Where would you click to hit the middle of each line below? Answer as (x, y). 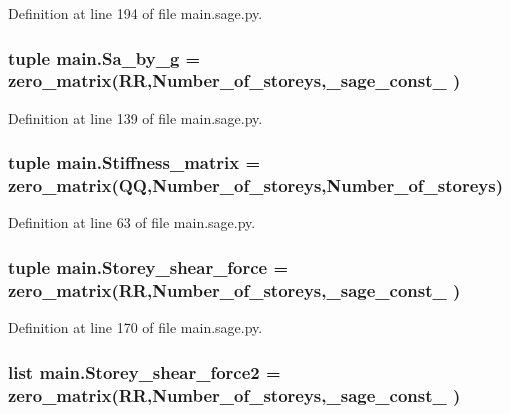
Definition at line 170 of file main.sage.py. (135, 327)
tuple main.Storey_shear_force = (148, 266)
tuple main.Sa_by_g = (104, 57)
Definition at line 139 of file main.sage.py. (135, 117)
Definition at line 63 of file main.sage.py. (132, 222)
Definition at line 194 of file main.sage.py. (135, 13)
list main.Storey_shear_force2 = (144, 371)
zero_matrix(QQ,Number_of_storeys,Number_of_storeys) (256, 185)
